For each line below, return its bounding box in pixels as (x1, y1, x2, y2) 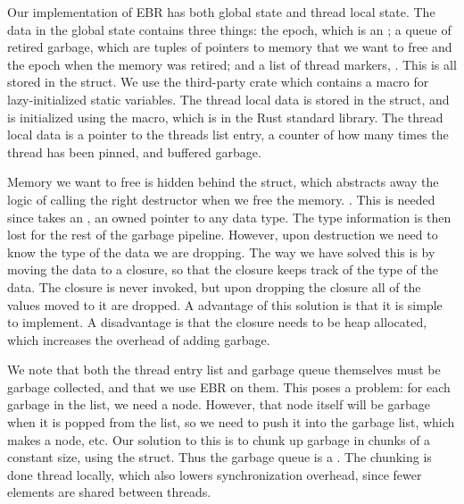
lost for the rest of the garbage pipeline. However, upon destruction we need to (7, 225, 438, 244)
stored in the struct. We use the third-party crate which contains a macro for (7, 72, 429, 91)
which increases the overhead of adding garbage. (7, 330, 270, 349)
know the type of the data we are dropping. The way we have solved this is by (7, 242, 435, 261)
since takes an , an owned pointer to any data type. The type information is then (7, 207, 452, 226)
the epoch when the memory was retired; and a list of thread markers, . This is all (7, 55, 457, 73)
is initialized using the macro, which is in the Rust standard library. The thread (7, 107, 443, 126)
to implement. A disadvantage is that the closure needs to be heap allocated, (7, 313, 427, 332)
